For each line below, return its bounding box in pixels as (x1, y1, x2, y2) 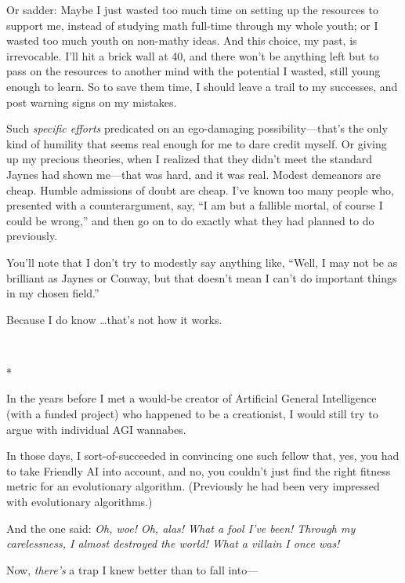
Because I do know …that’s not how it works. (6, 311, 222, 327)
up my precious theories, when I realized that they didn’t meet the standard (6, 151, 373, 167)
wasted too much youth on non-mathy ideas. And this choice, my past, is (6, 32, 357, 49)
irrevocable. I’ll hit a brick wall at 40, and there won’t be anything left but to (6, 47, 379, 64)
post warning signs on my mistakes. (6, 93, 177, 110)
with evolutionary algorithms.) (6, 494, 153, 510)
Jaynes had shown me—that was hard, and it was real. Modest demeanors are (6, 166, 381, 182)
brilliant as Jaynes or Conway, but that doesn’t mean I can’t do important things (6, 269, 397, 286)
